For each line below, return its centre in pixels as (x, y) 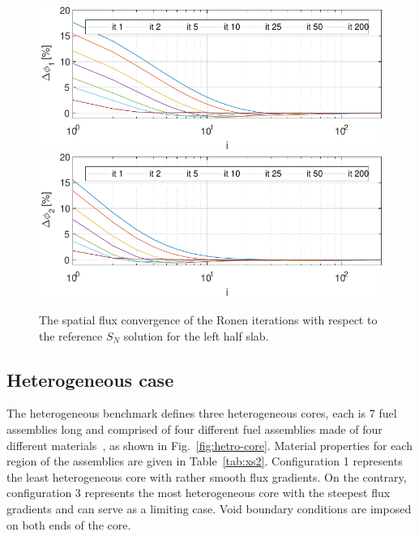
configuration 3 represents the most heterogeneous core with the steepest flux (199, 493)
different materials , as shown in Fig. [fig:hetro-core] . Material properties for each (209, 445)
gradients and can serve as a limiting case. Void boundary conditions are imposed (209, 508)
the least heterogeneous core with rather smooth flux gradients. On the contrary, (207, 476)
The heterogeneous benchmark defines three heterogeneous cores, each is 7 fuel (202, 413)
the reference (71, 335)
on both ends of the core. (69, 524)
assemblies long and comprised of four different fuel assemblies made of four (195, 429)
